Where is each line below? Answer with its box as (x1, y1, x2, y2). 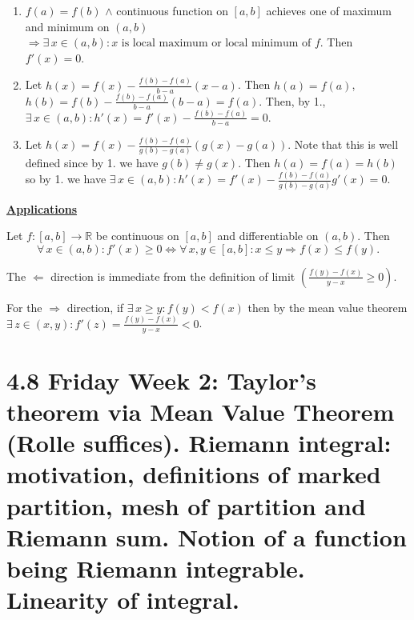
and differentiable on (217, 227, 319, 244)
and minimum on (25, 18, 110, 34)
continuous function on (116, 2, 228, 18)
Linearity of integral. (6, 583, 239, 616)
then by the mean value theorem (247, 298, 408, 315)
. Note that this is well (287, 136, 399, 153)
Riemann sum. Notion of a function (6, 520, 407, 553)
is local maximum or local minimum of (121, 38, 312, 50)
